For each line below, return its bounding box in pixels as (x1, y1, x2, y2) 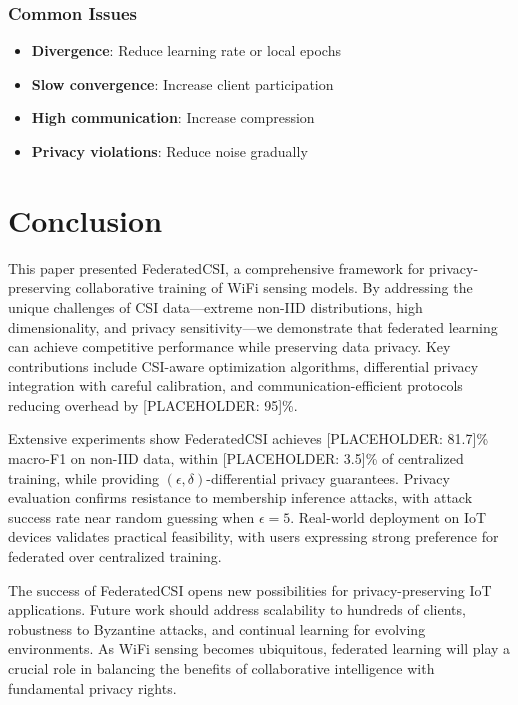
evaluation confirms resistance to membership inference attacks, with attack (8, 487, 473, 508)
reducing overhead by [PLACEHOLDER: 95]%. (8, 394, 298, 415)
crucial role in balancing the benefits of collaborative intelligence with (8, 658, 435, 678)
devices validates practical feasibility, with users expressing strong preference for (8, 526, 499, 547)
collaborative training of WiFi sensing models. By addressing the (75, 277, 473, 298)
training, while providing (8, 467, 160, 488)
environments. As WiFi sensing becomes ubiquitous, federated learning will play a (8, 638, 511, 659)
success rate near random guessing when (8, 506, 255, 527)
